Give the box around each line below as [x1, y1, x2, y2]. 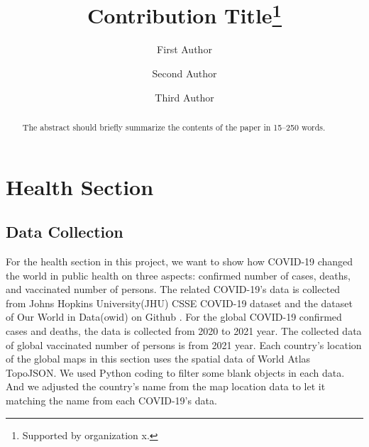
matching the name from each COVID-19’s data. [6, 393, 217, 408]
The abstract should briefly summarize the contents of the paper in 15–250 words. [22, 121, 326, 133]
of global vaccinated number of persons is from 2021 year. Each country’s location [6, 337, 362, 352]
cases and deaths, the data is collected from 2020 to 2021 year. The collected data [6, 324, 362, 338]
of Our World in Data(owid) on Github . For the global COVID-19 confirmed [6, 309, 342, 324]
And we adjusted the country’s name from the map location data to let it [6, 379, 326, 394]
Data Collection [6, 221, 123, 243]
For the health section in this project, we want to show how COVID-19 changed [6, 254, 353, 269]
